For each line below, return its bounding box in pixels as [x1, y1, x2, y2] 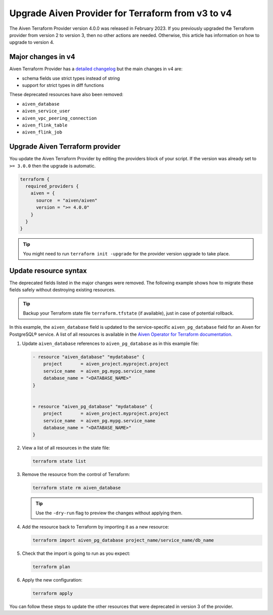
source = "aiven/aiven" [36, 197, 98, 203]
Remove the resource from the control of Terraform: [22, 471, 130, 477]
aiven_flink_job [22, 129, 63, 135]
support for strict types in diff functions [22, 82, 104, 89]
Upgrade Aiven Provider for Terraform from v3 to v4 [9, 8, 232, 19]
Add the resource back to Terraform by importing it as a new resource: [22, 523, 169, 530]
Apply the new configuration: [22, 577, 83, 583]
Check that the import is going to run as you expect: [22, 550, 130, 556]
